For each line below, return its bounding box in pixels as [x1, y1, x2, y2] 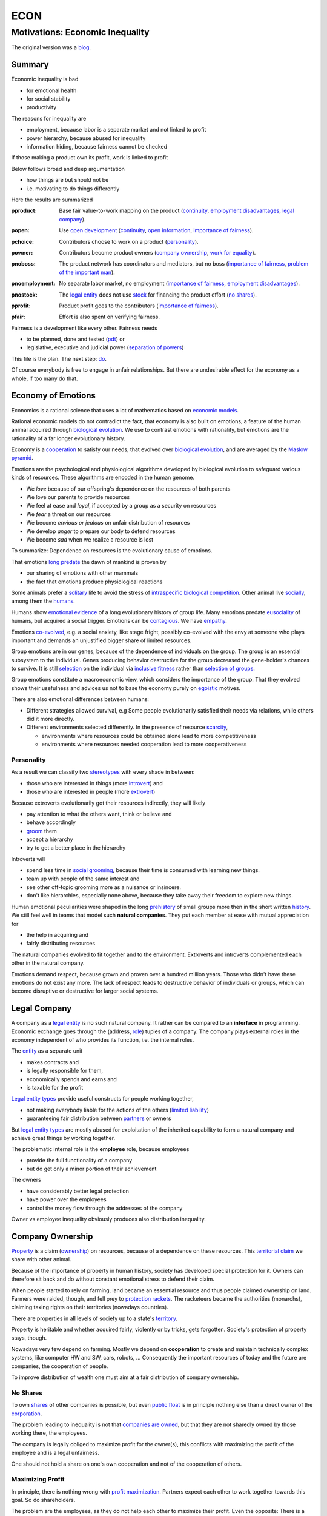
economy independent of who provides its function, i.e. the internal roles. [11, 1036, 194, 1044]
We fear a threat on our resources [26, 510, 111, 518]
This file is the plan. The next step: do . [11, 355, 107, 362]
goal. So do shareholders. [11, 1497, 76, 1504]
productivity [26, 104, 57, 111]
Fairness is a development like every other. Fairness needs [11, 324, 157, 332]
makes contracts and [26, 1058, 79, 1065]
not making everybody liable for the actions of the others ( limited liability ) [26, 1106, 209, 1113]
